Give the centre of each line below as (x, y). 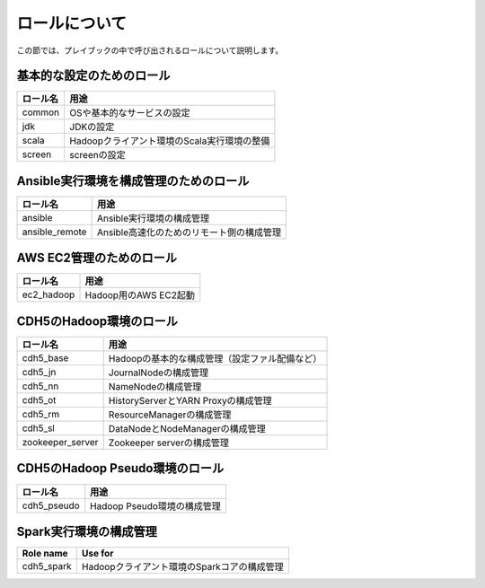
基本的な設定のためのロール (93, 76)
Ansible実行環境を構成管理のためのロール (133, 181)
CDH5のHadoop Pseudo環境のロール (120, 468)
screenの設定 (97, 155)
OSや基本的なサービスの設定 (130, 113)
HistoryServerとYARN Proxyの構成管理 (190, 401)
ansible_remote (54, 232)
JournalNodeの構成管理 (159, 373)
